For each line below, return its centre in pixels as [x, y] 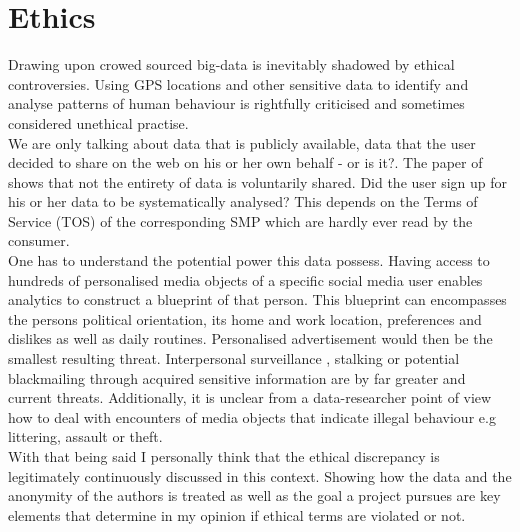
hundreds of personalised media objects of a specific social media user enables [245, 279]
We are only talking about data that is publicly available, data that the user [242, 142]
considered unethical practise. [98, 122]
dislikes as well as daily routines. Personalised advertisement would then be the [250, 338]
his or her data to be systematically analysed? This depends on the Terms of [243, 201]
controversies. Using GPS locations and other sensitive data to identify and [238, 83]
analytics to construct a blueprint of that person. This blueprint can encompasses [257, 299]
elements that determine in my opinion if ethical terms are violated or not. [237, 514]
